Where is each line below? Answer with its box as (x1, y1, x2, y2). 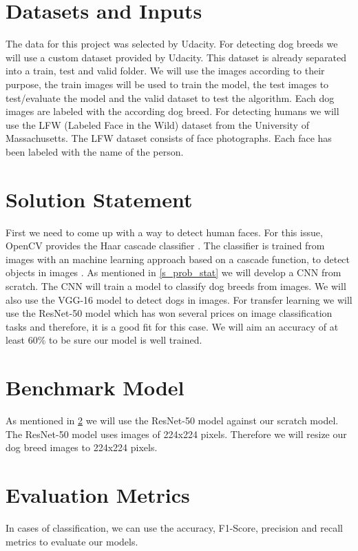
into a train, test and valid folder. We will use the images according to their (6, 63, 325, 78)
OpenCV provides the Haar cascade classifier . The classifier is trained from (6, 238, 325, 253)
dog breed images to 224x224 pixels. (6, 440, 158, 455)
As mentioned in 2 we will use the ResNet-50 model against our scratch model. (6, 413, 339, 428)
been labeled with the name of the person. (6, 144, 184, 158)
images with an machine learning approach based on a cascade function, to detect (6, 251, 350, 266)
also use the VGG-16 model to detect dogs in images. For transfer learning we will (6, 292, 352, 306)
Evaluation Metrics (6, 481, 190, 509)
